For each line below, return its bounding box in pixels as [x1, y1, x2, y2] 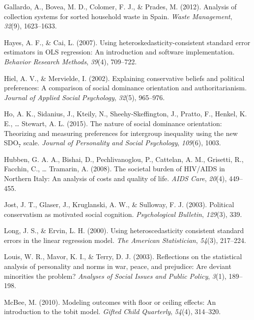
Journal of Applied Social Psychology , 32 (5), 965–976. [4, 92, 165, 102]
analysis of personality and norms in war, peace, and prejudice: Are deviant [4, 261, 231, 271]
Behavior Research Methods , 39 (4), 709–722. [4, 56, 137, 66]
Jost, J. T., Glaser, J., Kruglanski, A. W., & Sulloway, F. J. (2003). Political [4, 199, 234, 210]
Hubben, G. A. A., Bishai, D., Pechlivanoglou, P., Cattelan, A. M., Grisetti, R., [4, 154, 244, 164]
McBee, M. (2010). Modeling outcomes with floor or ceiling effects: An [4, 296, 216, 307]
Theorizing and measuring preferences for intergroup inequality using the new [4, 128, 238, 138]
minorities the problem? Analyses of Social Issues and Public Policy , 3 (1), [4, 270, 226, 281]
